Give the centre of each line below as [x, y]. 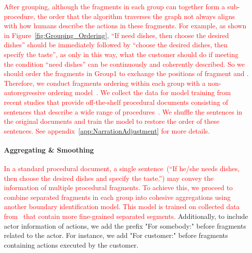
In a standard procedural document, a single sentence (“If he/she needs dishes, [122, 168]
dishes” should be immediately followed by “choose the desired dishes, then [116, 45]
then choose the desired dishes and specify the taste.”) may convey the [109, 178]
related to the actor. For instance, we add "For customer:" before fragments [116, 235]
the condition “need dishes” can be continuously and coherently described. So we [125, 64]
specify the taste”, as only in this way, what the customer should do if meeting [121, 54]
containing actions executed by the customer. [71, 244]
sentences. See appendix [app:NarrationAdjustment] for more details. [107, 130]
